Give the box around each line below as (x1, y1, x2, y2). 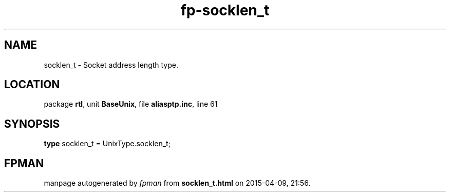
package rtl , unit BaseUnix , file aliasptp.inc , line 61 (44, 100, 218, 109)
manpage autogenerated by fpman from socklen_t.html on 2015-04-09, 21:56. (44, 179, 311, 188)
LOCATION (4, 78, 60, 91)
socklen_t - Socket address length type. (44, 60, 179, 69)
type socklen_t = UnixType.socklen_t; (44, 139, 171, 148)
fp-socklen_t (180, 2, 270, 19)
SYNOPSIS (4, 117, 60, 130)
